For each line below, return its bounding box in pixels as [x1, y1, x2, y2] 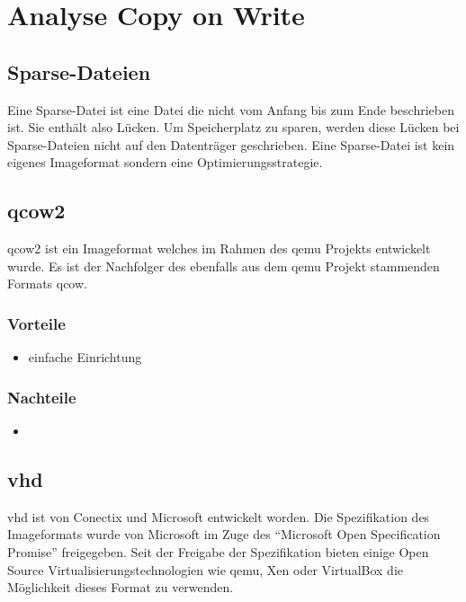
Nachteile [7, 385, 76, 408]
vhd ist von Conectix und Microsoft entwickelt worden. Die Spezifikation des [7, 507, 430, 526]
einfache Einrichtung [28, 348, 142, 367]
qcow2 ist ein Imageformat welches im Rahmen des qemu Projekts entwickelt [7, 239, 431, 258]
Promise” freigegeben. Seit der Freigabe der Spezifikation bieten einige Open [7, 542, 429, 561]
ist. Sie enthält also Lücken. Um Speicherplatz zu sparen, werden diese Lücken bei [7, 118, 460, 137]
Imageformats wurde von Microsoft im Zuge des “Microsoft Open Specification [7, 525, 441, 544]
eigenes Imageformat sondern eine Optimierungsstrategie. [7, 153, 323, 172]
